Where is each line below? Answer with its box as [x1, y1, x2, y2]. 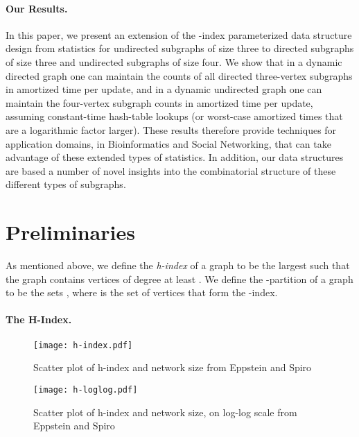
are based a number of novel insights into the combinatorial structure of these [6, 163, 336, 178]
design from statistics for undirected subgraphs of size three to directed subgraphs [6, 41, 354, 55]
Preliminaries [6, 218, 135, 246]
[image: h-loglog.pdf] [33, 384, 138, 395]
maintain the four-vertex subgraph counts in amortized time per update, [6, 95, 313, 110]
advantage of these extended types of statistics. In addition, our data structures [6, 150, 344, 164]
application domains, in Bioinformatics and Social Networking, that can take [6, 136, 331, 151]
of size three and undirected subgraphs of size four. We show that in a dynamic [6, 54, 342, 69]
